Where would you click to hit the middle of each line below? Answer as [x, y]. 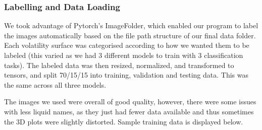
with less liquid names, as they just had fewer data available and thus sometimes [129, 111]
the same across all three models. [55, 84]
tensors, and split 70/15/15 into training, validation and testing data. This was [126, 75]
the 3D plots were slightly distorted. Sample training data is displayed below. [124, 121]
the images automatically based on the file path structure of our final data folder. [130, 35]
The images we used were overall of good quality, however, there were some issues [130, 102]
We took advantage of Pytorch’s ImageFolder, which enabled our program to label [131, 25]
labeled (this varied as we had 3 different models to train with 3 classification [124, 55]
